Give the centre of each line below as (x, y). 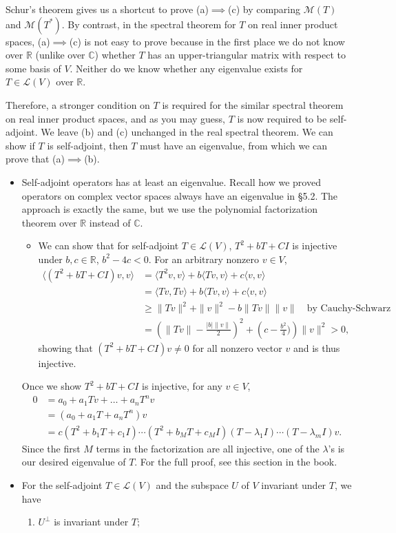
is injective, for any (182, 386)
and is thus (316, 347)
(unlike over (60, 55)
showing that (65, 347)
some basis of (33, 68)
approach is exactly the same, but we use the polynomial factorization (170, 209)
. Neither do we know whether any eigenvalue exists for (186, 68)
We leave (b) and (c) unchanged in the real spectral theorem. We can (187, 132)
